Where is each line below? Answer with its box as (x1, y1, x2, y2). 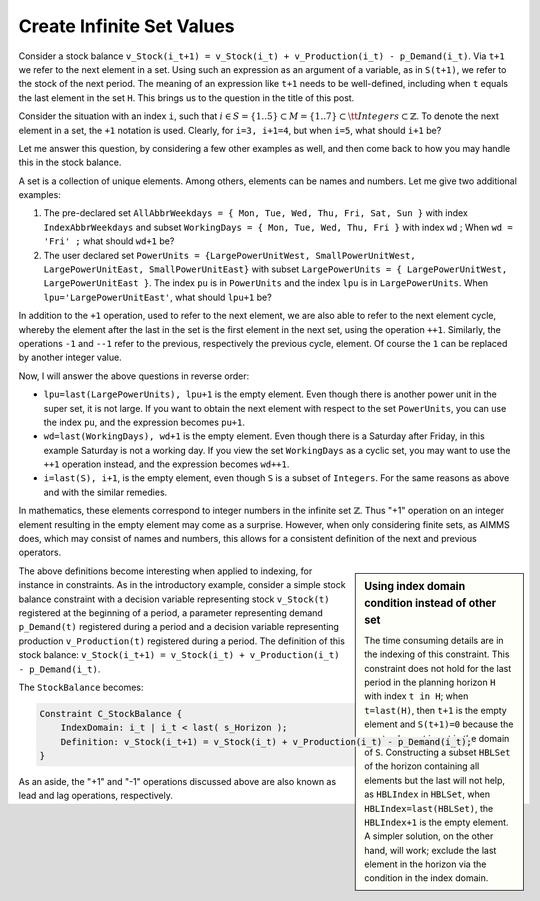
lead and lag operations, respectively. (18, 790, 174, 802)
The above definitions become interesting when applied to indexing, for (18, 565, 313, 577)
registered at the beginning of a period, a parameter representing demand (18, 607, 324, 619)
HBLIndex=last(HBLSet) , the (364, 802, 494, 814)
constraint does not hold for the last (364, 662, 512, 674)
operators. (18, 546, 62, 559)
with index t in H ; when (364, 690, 469, 702)
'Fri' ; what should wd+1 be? (43, 235, 175, 247)
